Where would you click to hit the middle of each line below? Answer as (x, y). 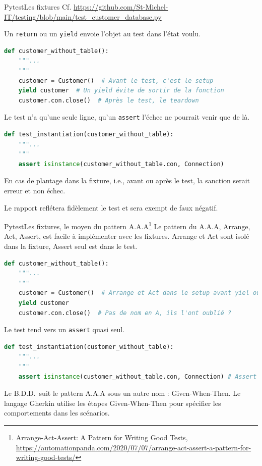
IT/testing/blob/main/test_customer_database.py (83, 16)
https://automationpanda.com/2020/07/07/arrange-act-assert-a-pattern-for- (134, 447)
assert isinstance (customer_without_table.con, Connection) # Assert (138, 376)
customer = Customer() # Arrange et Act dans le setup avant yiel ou (139, 293)
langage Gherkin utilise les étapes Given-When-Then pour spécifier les (113, 403)
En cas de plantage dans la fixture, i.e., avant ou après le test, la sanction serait (127, 180)
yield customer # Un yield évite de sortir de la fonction (121, 91)
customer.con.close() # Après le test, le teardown (109, 100)
